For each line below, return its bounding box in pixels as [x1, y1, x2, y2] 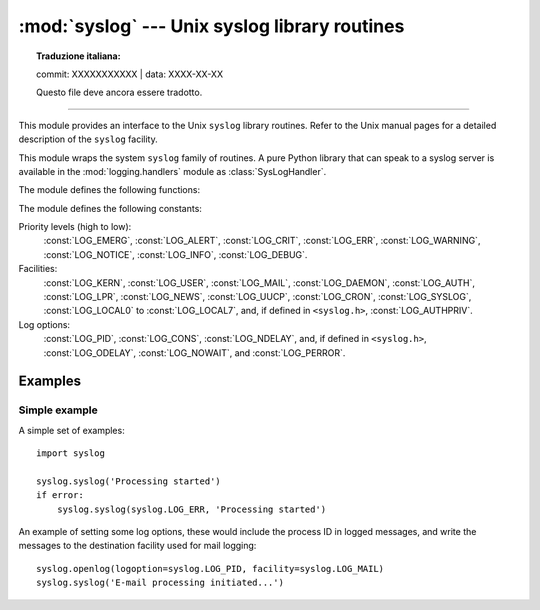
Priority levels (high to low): [18, 221, 132, 233]
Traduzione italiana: [36, 50, 121, 62]
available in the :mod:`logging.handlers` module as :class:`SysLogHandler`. [18, 165, 327, 177]
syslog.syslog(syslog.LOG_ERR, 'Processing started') [56, 503, 327, 515]
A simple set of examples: [18, 424, 125, 436]
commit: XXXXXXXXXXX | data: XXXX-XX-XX [36, 68, 224, 80]
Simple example [18, 403, 99, 417]
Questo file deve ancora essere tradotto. [36, 86, 203, 99]
